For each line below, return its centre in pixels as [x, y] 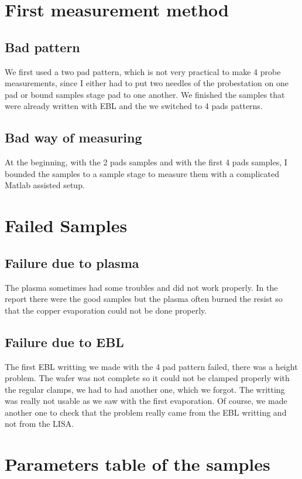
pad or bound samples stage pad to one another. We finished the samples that [145, 94]
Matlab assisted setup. [45, 185]
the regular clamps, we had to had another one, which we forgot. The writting [145, 389]
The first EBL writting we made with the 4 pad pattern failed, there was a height [151, 366]
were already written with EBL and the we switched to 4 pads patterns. [134, 106]
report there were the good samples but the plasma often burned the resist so [144, 299]
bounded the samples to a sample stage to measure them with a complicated [142, 173]
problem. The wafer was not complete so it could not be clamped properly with [147, 378]
